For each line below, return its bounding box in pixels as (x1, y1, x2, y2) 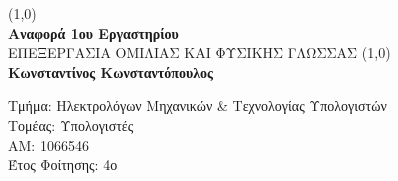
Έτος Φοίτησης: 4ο (8, 154, 118, 175)
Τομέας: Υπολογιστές (8, 114, 134, 135)
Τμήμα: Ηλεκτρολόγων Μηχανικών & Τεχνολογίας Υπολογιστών (8, 95, 387, 116)
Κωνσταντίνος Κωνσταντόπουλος (8, 61, 213, 82)
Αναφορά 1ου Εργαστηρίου (8, 22, 179, 43)
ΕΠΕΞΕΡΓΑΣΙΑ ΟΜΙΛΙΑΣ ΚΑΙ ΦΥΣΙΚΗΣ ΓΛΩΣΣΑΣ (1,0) (8, 42, 391, 63)
